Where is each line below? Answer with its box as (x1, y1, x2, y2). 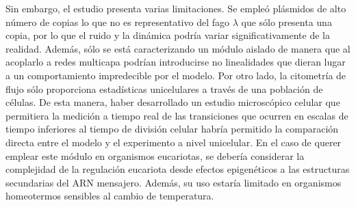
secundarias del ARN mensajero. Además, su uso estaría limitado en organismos (5, 175, 342, 189)
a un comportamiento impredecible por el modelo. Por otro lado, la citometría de (5, 68, 346, 82)
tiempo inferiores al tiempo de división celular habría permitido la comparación (5, 122, 339, 136)
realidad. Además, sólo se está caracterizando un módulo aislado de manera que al (5, 41, 351, 55)
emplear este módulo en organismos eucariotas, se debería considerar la (5, 148, 305, 163)
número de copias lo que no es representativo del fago (5, 14, 229, 29)
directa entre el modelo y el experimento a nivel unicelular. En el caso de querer (5, 135, 342, 149)
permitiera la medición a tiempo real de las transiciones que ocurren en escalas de (5, 108, 348, 122)
